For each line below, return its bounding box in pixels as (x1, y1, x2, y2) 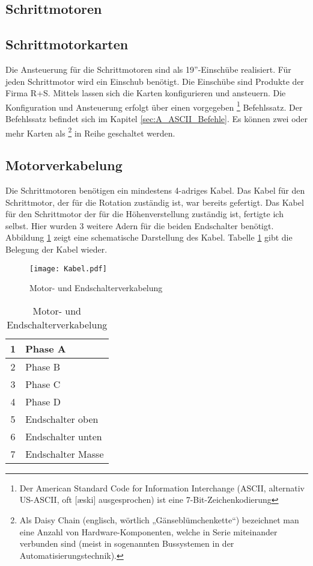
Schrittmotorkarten (5, 35, 129, 54)
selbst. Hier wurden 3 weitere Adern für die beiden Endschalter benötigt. (5, 219, 274, 232)
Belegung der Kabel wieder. (5, 243, 108, 256)
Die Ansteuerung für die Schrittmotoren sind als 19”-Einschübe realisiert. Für (5, 63, 291, 75)
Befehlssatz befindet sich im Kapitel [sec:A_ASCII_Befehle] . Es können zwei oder (5, 112, 308, 125)
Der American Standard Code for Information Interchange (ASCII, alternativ (19, 481, 305, 494)
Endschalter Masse (25, 446, 104, 461)
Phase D (25, 394, 61, 408)
